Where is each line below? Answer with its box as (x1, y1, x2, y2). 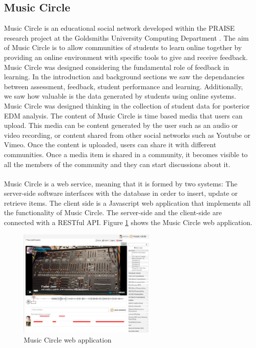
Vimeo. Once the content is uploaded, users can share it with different (4, 139, 216, 150)
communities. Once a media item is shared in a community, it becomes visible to (4, 149, 248, 159)
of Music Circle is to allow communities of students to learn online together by (4, 42, 242, 53)
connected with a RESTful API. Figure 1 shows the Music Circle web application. (4, 217, 253, 228)
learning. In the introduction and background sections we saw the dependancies (4, 71, 245, 82)
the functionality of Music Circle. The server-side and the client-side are (4, 207, 222, 218)
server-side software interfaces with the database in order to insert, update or (4, 188, 238, 198)
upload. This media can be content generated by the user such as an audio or (4, 120, 238, 130)
